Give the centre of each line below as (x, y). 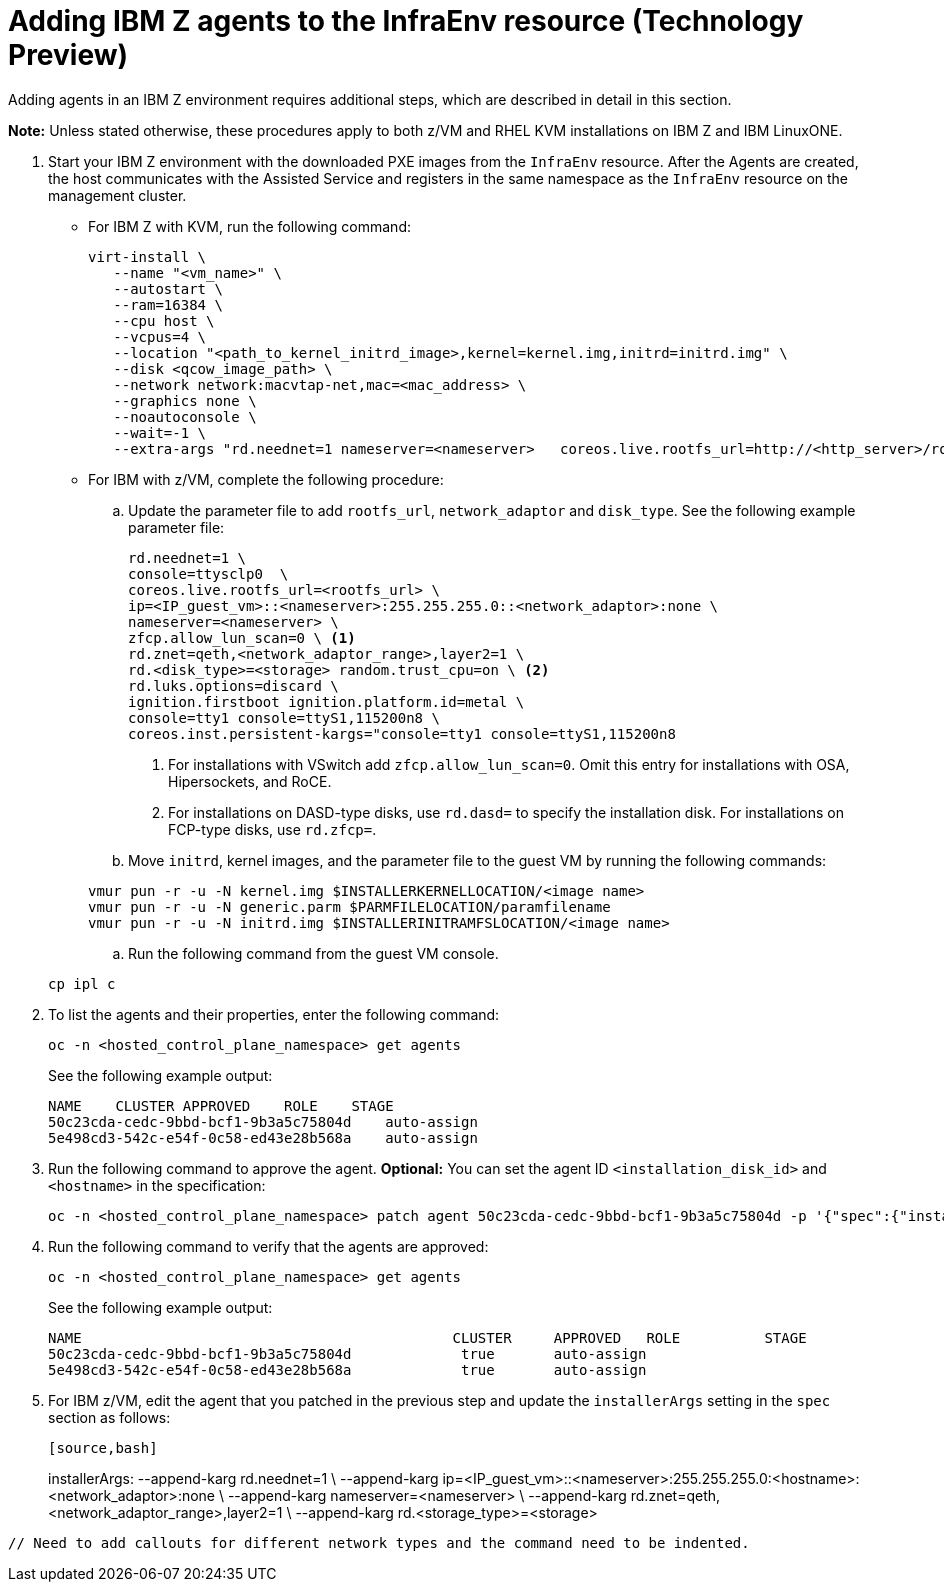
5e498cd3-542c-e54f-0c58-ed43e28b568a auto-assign (263, 1137)
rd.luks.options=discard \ (233, 685)
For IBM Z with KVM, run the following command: (249, 226)
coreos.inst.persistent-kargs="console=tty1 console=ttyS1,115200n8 (402, 733)
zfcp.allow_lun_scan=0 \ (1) (242, 637)
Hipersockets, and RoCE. (250, 781)
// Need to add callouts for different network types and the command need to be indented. (379, 1542)
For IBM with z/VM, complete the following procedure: (266, 479)
